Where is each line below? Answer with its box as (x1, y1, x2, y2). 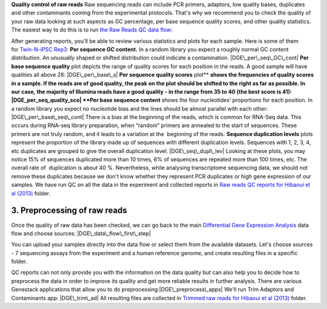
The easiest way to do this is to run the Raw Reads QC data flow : (11, 26, 173, 33)
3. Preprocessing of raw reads (11, 206, 127, 216)
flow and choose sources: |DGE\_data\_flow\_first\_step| (11, 230, 151, 237)
